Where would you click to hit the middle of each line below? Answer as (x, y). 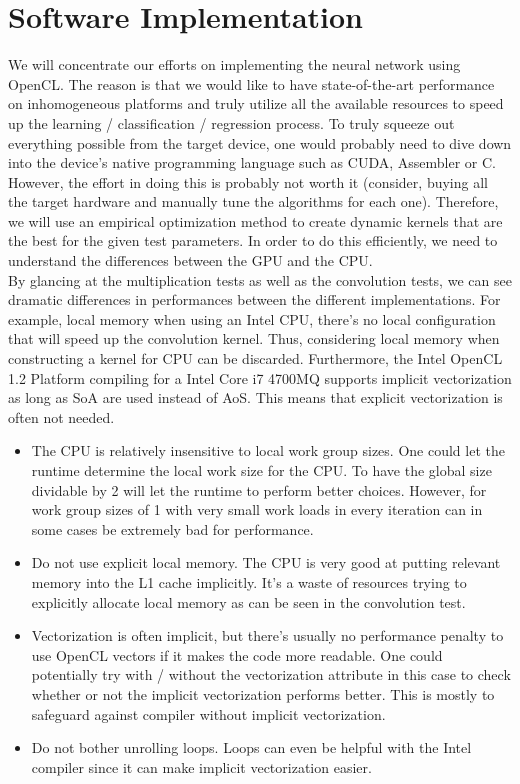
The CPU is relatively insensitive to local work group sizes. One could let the (268, 450)
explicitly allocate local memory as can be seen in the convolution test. (248, 601)
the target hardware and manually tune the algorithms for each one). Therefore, (253, 201)
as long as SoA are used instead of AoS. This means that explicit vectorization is (255, 397)
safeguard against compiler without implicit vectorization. (208, 713)
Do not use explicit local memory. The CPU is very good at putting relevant (266, 562)
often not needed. (61, 416)
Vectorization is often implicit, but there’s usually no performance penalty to (267, 635)
